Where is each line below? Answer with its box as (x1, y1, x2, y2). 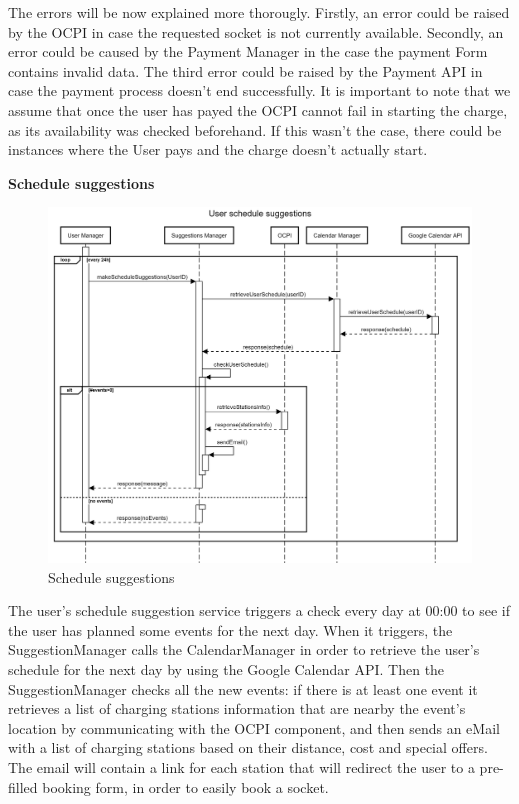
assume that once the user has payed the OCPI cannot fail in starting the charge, (8, 99, 508, 120)
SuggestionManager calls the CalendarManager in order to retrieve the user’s (8, 639, 480, 660)
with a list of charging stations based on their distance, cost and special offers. (8, 737, 488, 758)
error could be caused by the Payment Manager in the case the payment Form (8, 41, 488, 62)
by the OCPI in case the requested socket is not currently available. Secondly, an (8, 21, 504, 42)
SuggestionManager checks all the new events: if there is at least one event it (8, 678, 478, 699)
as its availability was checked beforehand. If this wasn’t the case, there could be (8, 119, 502, 140)
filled (8, 776, 38, 797)
